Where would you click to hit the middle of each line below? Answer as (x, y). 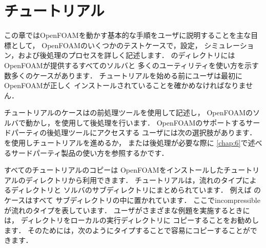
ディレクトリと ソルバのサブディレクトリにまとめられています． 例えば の (136, 190)
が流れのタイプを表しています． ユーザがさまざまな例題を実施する (116, 210)
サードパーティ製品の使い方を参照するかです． (90, 152)
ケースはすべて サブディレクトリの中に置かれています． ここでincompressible (132, 200)
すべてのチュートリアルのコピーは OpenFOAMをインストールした (114, 170)
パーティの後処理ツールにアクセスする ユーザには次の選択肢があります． (134, 132)
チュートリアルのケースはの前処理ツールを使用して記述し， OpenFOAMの (129, 112)
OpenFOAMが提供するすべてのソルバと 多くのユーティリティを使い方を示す (132, 65)
